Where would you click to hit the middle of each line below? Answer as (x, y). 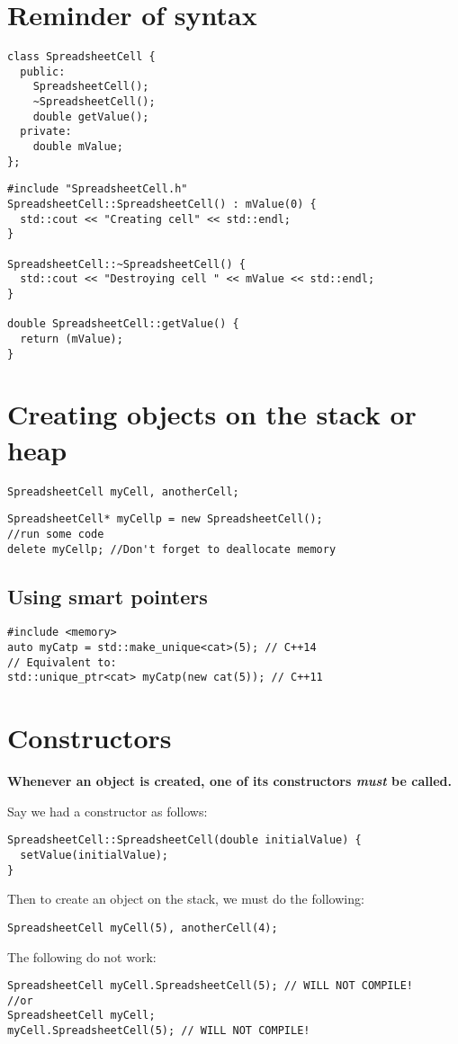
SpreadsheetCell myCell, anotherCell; (123, 491)
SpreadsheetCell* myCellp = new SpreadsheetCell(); (165, 519)
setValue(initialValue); (94, 855)
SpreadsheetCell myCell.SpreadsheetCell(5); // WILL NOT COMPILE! (211, 986)
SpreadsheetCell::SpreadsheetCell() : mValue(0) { (162, 205)
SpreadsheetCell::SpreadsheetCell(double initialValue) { (184, 840)
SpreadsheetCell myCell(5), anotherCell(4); (143, 928)
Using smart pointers (108, 596)
